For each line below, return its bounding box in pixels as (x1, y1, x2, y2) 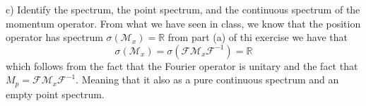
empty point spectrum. (6, 86, 105, 101)
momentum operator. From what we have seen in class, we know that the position (6, 16, 361, 30)
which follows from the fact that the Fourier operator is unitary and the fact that (6, 58, 358, 73)
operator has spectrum (6, 30, 103, 45)
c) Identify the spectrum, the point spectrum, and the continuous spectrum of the (6, 2, 360, 16)
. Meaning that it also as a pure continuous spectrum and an (76, 72, 339, 87)
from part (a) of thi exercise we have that (167, 30, 348, 45)
